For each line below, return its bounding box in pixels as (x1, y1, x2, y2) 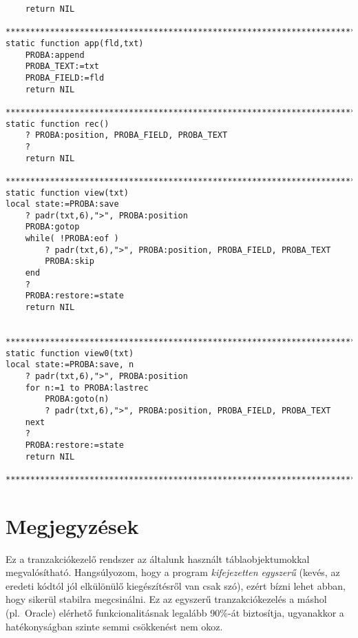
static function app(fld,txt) (6, 38, 144, 48)
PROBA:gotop (25, 222, 80, 232)
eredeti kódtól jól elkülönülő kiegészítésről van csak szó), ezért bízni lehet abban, (6, 578, 346, 593)
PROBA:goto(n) (45, 394, 109, 404)
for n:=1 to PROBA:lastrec (25, 382, 149, 393)
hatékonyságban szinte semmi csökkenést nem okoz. (6, 619, 223, 633)
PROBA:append (25, 50, 85, 60)
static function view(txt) (6, 187, 129, 198)
